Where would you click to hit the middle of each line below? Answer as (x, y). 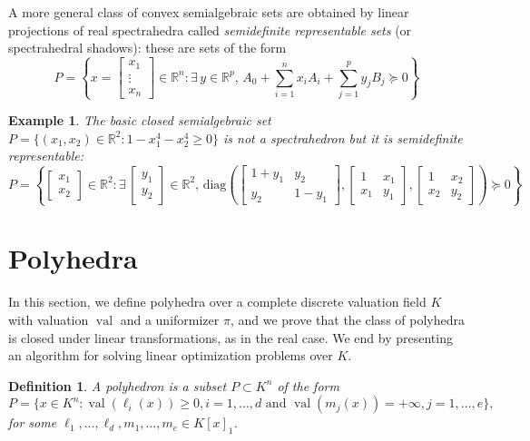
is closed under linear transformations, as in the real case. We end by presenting (231, 337)
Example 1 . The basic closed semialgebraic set (140, 120)
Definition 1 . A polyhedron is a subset (118, 385)
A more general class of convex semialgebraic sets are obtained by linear (209, 12)
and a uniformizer (170, 319)
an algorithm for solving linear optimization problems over (171, 355)
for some (33, 422)
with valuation (49, 319)
